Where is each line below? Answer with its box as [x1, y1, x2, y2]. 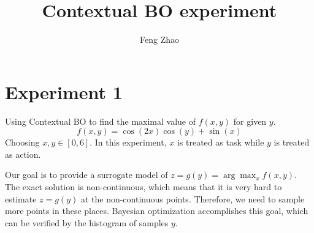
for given [233, 114, 267, 127]
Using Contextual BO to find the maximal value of [5, 114, 196, 127]
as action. [5, 147, 41, 160]
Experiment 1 [5, 79, 123, 104]
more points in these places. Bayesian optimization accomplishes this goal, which [5, 204, 308, 217]
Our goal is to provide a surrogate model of [5, 168, 168, 181]
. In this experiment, [90, 136, 167, 149]
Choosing [5, 136, 40, 149]
